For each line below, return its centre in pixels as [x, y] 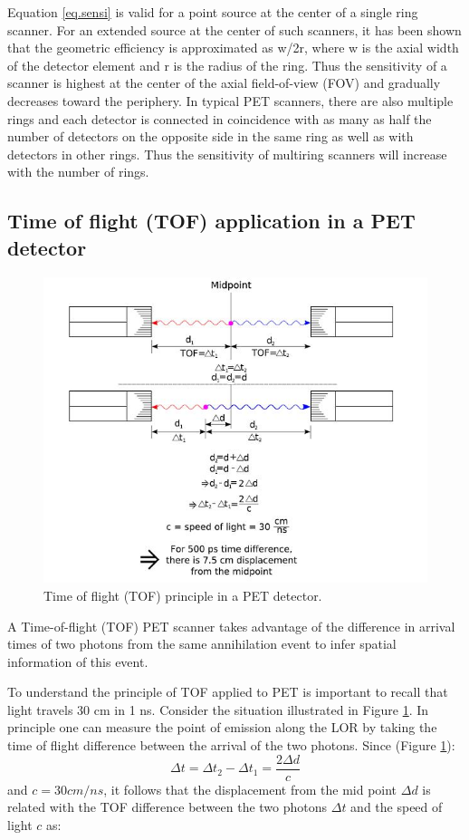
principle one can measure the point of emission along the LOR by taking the [222, 727]
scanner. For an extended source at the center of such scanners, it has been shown [234, 29]
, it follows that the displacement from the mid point [250, 789]
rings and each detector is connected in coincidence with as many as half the [220, 118]
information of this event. [78, 661]
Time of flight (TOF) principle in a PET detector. [183, 595]
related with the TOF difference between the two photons [167, 807]
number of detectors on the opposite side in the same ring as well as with [211, 136]
